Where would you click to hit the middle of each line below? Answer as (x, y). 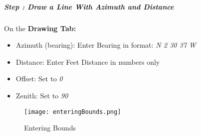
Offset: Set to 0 (39, 79)
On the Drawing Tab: (40, 28)
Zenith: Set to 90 (42, 95)
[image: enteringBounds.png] (73, 112)
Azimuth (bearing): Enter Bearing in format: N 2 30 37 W (106, 45)
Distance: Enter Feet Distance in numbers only (88, 61)
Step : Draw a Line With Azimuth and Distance (89, 6)
